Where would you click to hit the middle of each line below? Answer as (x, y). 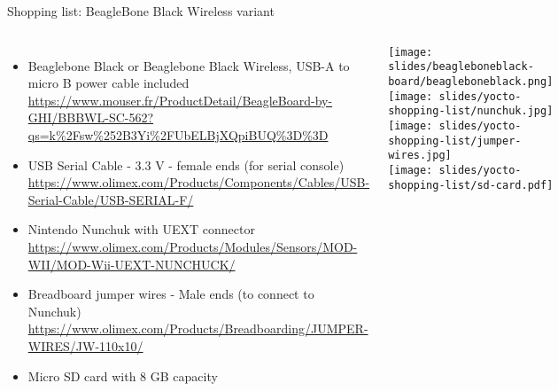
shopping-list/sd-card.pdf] (471, 185)
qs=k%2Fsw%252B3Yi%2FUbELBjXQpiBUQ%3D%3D (178, 134)
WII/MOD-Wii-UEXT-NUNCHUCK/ (132, 264)
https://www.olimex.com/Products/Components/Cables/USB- (199, 182)
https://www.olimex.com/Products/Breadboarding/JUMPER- (198, 328)
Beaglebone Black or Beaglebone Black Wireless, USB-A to (189, 65)
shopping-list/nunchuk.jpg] (471, 111)
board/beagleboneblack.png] (471, 81)
